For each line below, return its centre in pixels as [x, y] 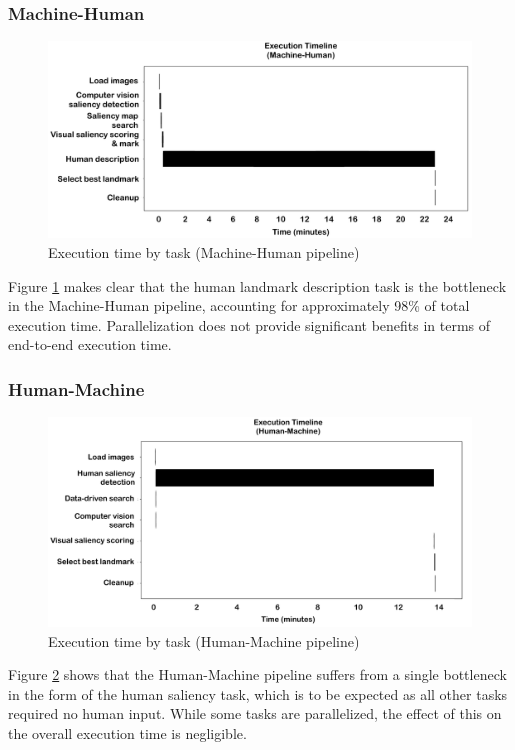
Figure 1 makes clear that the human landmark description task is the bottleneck [257, 285]
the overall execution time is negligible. [127, 732]
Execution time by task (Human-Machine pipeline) [204, 640]
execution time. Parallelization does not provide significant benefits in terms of [249, 324]
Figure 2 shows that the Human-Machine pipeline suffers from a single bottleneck [257, 674]
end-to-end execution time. [90, 344]
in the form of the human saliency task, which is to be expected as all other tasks [258, 693]
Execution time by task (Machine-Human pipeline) [204, 251]
